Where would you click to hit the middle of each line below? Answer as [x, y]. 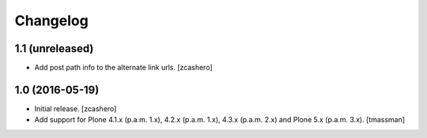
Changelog [51, 21]
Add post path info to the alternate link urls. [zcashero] [123, 68]
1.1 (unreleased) [54, 48]
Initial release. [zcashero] [76, 108]
